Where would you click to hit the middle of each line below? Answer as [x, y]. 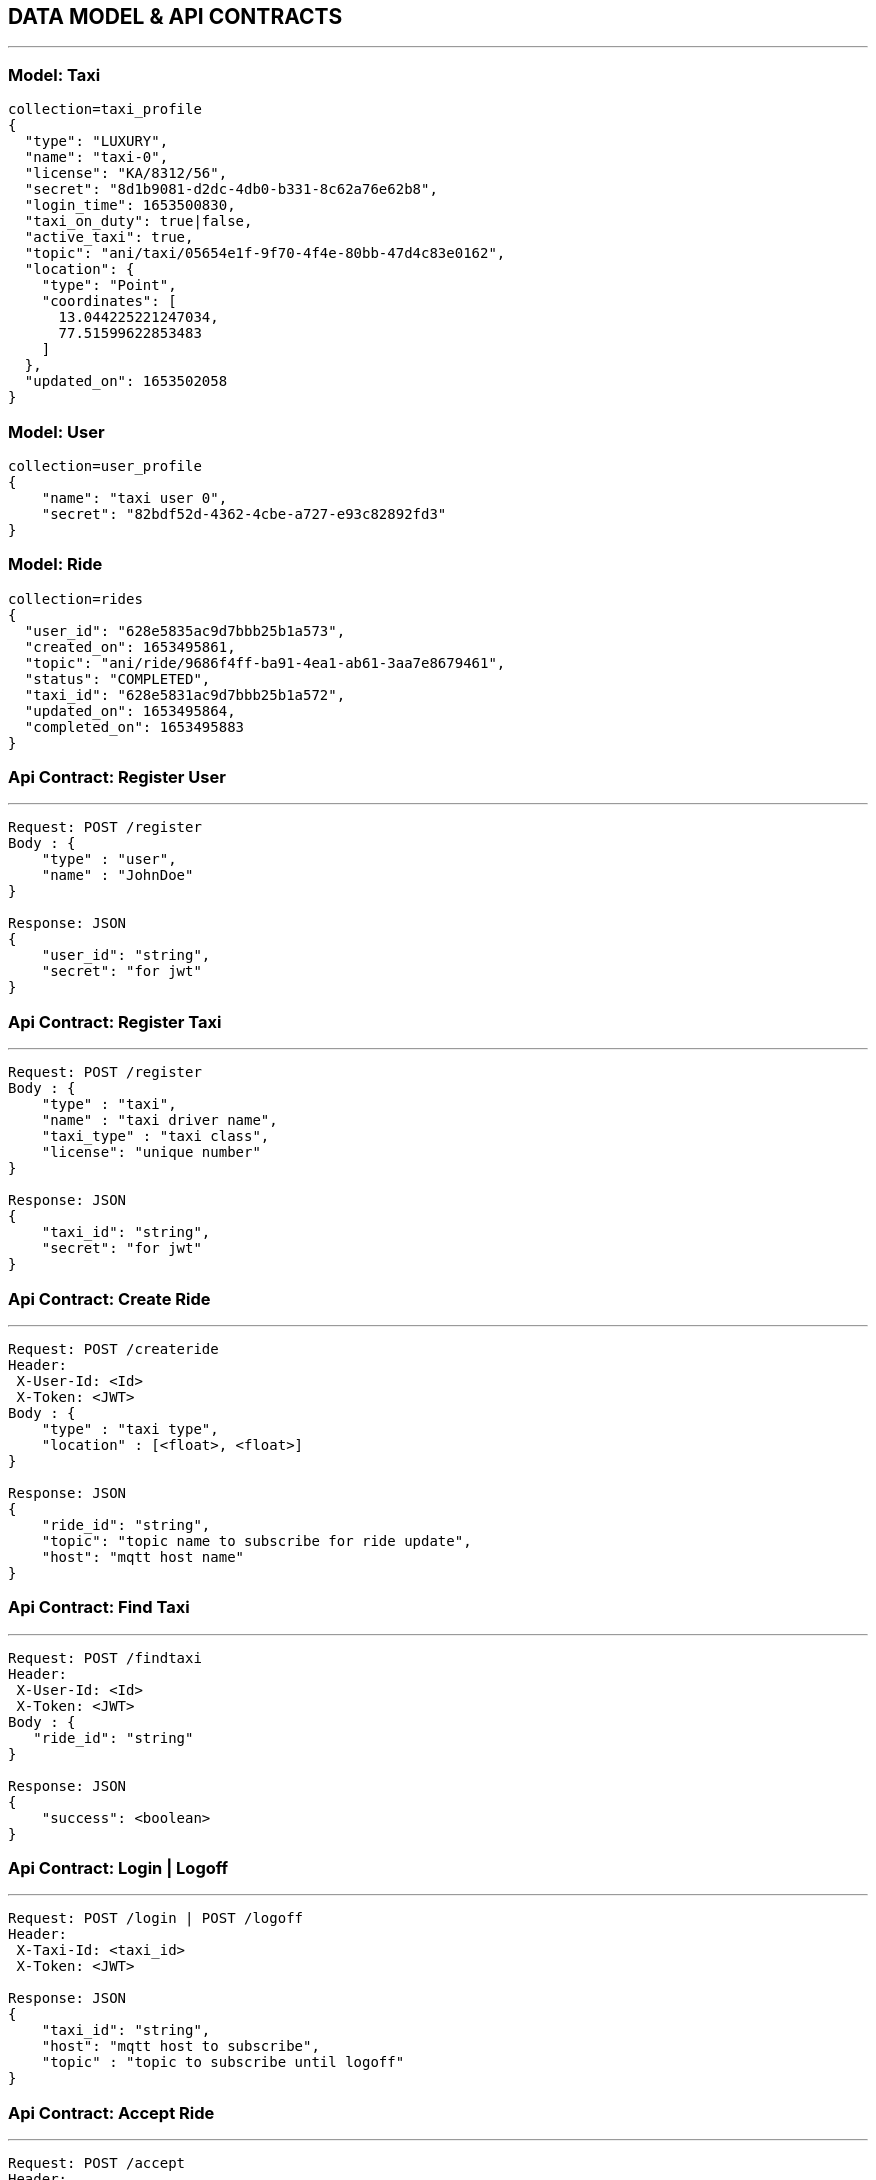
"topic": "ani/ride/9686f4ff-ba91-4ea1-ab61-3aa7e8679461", [265, 662]
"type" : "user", [109, 859]
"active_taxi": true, [109, 237]
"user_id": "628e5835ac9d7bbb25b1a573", [185, 630]
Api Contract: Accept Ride [111, 2112]
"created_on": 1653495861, [130, 646]
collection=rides [75, 598]
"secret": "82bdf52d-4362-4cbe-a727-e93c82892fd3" [244, 513]
